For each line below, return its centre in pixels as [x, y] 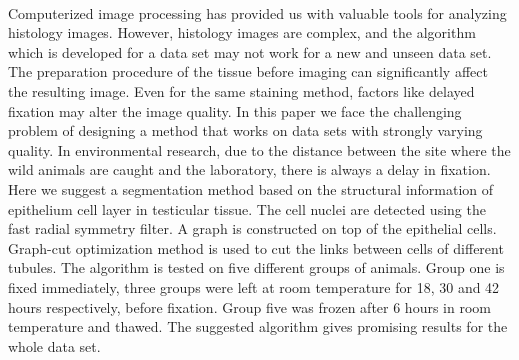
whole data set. [54, 345]
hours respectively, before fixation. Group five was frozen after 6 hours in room [249, 306]
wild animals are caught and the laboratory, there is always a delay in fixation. [249, 169]
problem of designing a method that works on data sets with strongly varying [245, 130]
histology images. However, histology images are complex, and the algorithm [242, 32]
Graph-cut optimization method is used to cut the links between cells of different [256, 247]
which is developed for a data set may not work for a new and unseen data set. [250, 51]
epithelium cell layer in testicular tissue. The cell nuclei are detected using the [247, 208]
